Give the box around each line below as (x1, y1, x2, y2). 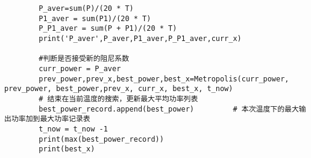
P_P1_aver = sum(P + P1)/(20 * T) (39, 24, 177, 33)
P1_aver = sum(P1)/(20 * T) (39, 14, 151, 23)
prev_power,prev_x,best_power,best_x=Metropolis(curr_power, (39, 74, 289, 83)
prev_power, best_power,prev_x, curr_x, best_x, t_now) (4, 84, 233, 93)
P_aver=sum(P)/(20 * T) (39, 4, 134, 13)
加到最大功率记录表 (25, 115, 90, 124)
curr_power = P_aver (39, 64, 121, 73)
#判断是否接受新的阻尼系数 (39, 54, 130, 63)
